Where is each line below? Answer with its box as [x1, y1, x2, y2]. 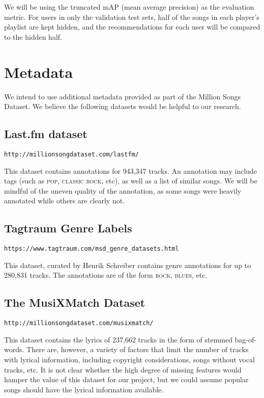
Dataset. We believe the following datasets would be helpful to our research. [4, 101, 241, 112]
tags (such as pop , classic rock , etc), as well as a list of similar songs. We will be [4, 175, 257, 186]
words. [4, 344, 24, 355]
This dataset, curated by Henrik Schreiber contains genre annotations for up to [4, 259, 251, 270]
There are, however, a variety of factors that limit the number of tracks [26, 344, 249, 355]
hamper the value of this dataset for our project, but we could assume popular [4, 374, 249, 385]
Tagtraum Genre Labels [4, 220, 132, 236]
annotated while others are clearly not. [4, 195, 125, 206]
